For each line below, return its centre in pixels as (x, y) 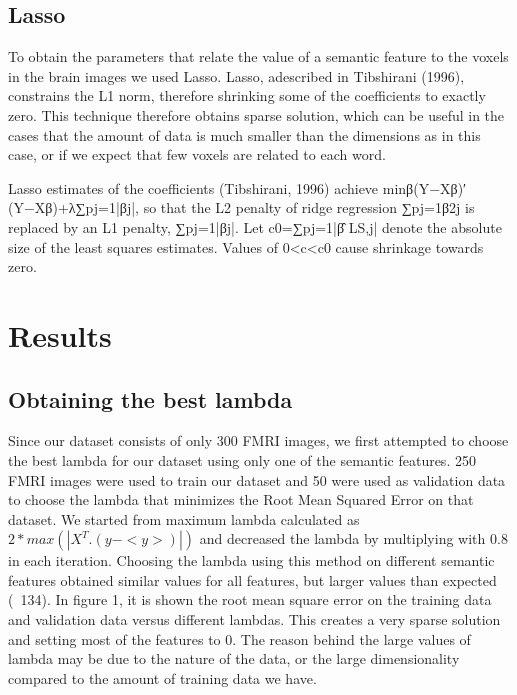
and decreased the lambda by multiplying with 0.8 (353, 538)
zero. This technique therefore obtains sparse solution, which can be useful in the (256, 114)
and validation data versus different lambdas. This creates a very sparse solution (254, 619)
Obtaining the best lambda (150, 398)
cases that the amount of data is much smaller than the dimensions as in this (244, 134)
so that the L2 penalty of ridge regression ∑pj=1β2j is (309, 207)
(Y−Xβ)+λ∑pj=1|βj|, (74, 207)
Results (60, 334)
